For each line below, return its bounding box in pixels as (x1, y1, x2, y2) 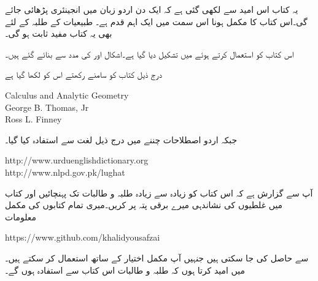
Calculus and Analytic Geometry (5, 88, 129, 101)
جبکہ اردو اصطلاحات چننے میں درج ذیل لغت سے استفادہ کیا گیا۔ (5, 133, 238, 146)
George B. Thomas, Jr (5, 100, 89, 113)
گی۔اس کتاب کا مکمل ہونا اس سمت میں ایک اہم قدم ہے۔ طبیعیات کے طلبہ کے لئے (5, 15, 308, 28)
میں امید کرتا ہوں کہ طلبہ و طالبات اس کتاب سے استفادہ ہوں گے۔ (5, 263, 245, 276)
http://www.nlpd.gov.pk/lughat (5, 165, 125, 178)
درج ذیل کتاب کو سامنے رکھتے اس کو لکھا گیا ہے (5, 68, 162, 81)
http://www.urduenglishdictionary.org (5, 154, 149, 167)
